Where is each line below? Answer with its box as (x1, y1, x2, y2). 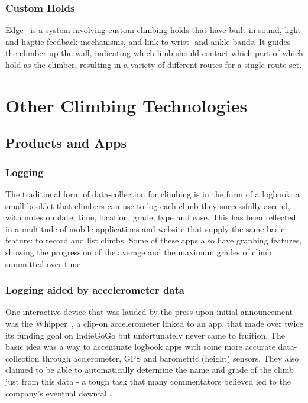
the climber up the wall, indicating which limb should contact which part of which (5, 47, 303, 59)
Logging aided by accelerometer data (5, 282, 184, 297)
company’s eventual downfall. (5, 386, 112, 399)
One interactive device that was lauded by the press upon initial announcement (5, 305, 293, 318)
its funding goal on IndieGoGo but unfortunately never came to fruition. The (5, 329, 285, 341)
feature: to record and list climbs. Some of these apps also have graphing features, (5, 234, 302, 246)
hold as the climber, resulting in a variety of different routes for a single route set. (5, 58, 302, 70)
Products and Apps (5, 134, 127, 152)
